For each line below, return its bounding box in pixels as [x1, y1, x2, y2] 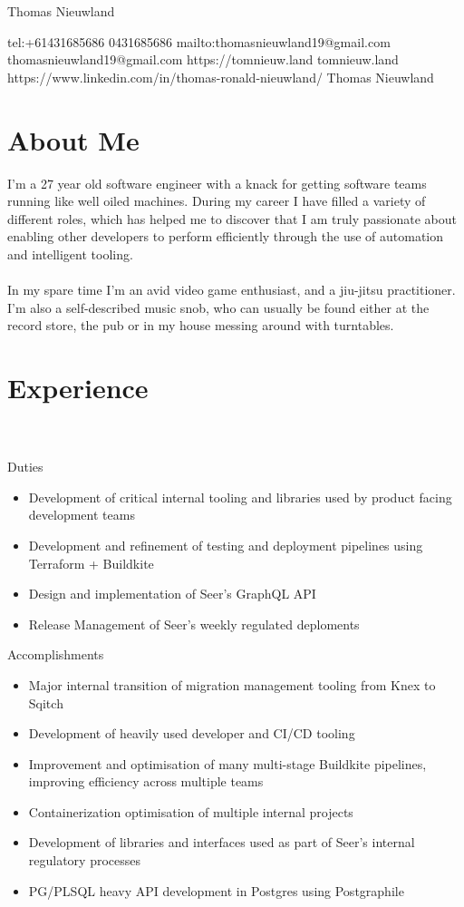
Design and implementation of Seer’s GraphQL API [28, 584, 316, 603]
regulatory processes [28, 851, 141, 870]
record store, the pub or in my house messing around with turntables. [7, 316, 394, 335]
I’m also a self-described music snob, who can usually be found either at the [7, 297, 430, 317]
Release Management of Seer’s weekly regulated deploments [28, 614, 360, 633]
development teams [28, 505, 135, 524]
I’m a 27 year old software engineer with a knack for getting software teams [7, 173, 427, 192]
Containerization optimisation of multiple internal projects [28, 802, 353, 821]
